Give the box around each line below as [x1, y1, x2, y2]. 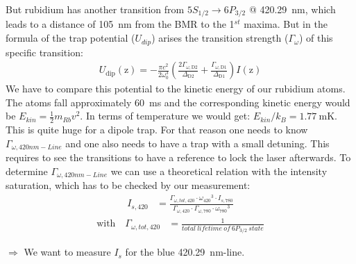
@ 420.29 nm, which [248, 2, 336, 16]
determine [6, 163, 48, 178]
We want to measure [24, 245, 111, 259]
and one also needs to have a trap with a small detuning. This [65, 135, 330, 150]
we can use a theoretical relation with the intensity [110, 163, 328, 178]
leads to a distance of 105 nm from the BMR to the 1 [6, 17, 235, 31]
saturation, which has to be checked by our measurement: [6, 178, 251, 192]
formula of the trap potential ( [6, 31, 135, 45]
